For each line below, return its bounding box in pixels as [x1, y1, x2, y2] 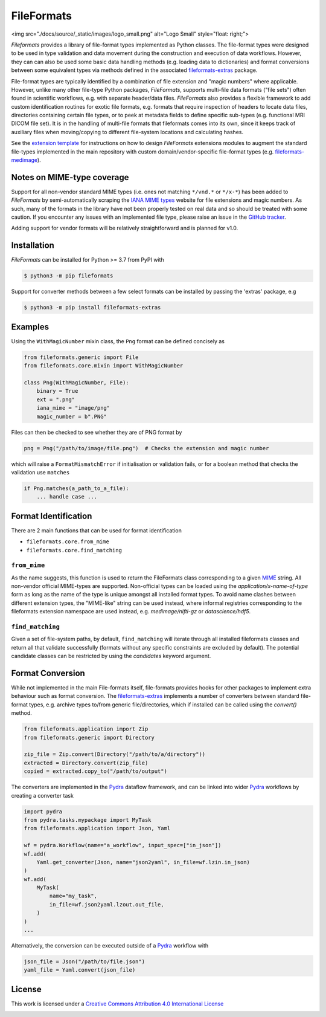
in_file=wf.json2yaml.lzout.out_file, [49, 901, 164, 908]
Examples [11, 321, 50, 332]
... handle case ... [36, 493, 98, 500]
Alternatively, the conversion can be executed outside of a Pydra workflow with [11, 942, 208, 949]
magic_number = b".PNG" [36, 413, 107, 420]
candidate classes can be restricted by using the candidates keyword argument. [11, 653, 211, 660]
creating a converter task [11, 792, 74, 799]
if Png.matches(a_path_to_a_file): [24, 485, 129, 492]
